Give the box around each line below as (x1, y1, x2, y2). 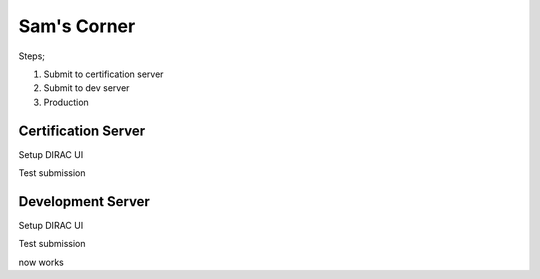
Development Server (18, 193, 150, 210)
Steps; (18, 50, 45, 62)
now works (18, 256, 64, 268)
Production (43, 96, 89, 108)
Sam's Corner (18, 15, 136, 37)
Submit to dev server (43, 82, 130, 94)
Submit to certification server (43, 68, 164, 80)
